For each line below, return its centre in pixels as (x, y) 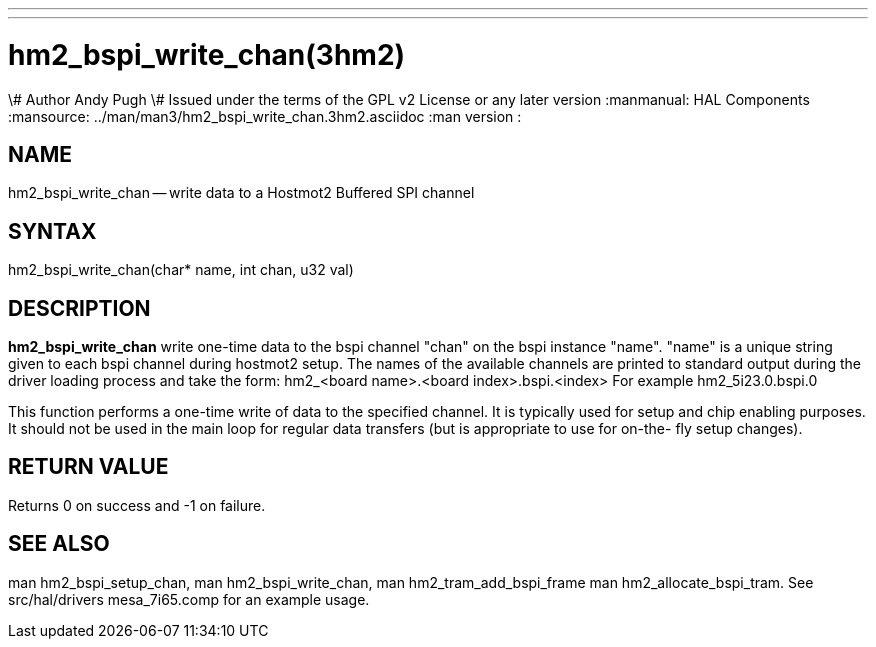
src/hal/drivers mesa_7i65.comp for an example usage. (189, 599)
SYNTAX (52, 231)
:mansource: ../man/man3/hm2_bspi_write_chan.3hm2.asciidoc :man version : (265, 116)
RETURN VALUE (88, 467)
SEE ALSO (59, 544)
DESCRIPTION (79, 308)
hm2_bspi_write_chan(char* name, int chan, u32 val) (181, 270)
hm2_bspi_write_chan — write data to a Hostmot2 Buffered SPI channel (241, 193)
